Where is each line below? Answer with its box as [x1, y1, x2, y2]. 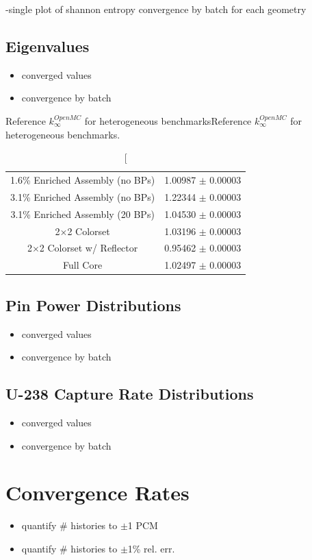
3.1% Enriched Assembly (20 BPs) [10, 206, 155, 221]
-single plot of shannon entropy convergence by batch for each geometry [5, 2, 307, 16]
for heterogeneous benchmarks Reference [84, 113, 252, 127]
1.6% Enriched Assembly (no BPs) [10, 173, 155, 187]
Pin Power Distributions [5, 294, 181, 315]
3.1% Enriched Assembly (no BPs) [10, 189, 155, 204]
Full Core [63, 258, 103, 272]
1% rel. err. [127, 541, 175, 555]
